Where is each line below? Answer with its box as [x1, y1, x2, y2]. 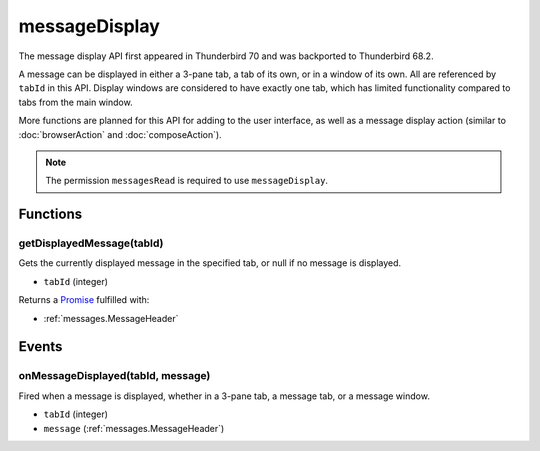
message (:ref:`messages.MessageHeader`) [43, 422, 225, 434]
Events [18, 338, 63, 355]
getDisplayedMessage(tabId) [18, 236, 164, 250]
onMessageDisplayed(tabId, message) [18, 369, 211, 383]
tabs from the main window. [18, 96, 134, 108]
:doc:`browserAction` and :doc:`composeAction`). [18, 128, 222, 140]
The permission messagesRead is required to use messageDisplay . [45, 175, 329, 187]
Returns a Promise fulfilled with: [18, 294, 150, 306]
